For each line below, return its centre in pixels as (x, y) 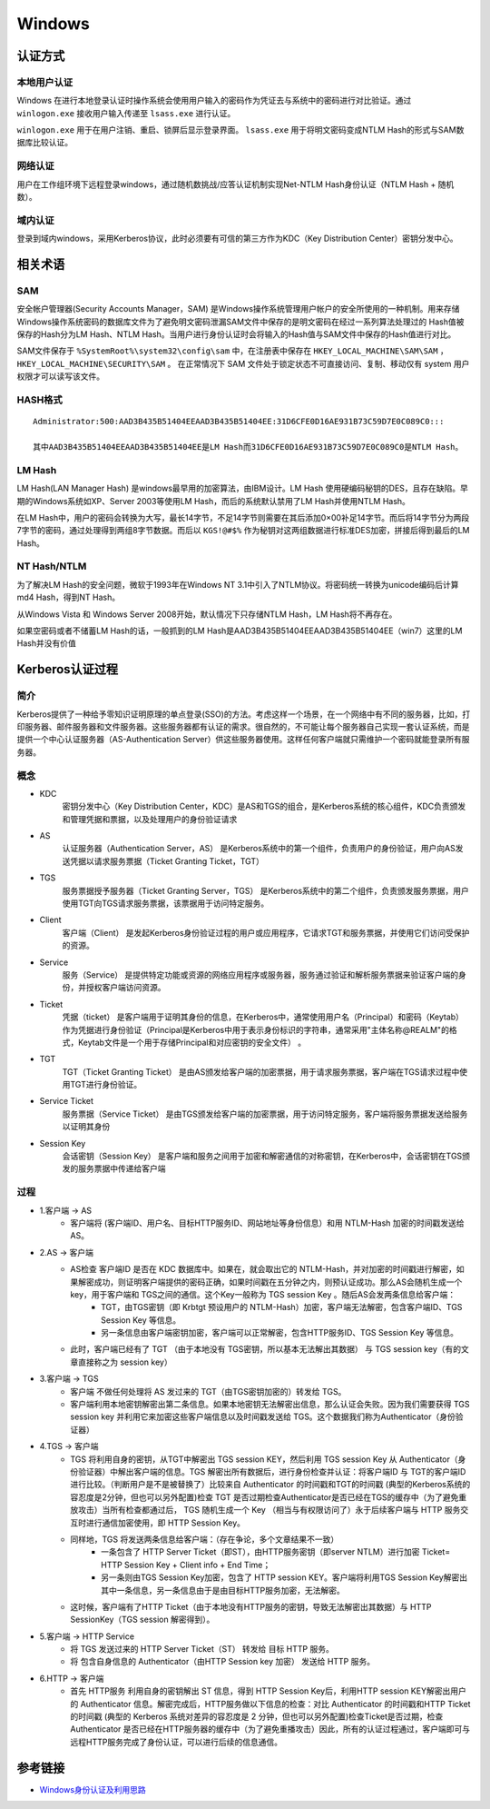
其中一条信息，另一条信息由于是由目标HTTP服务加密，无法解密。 (223, 1590)
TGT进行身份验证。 (106, 1085)
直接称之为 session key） (125, 1362)
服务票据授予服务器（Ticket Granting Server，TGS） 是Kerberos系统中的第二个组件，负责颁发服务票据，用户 (265, 890)
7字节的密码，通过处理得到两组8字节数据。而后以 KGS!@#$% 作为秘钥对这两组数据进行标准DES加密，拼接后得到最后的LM (243, 531)
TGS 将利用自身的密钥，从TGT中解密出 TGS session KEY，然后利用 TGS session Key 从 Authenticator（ (264, 1459)
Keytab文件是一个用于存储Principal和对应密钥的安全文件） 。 (192, 1042)
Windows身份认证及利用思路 (93, 1789)
